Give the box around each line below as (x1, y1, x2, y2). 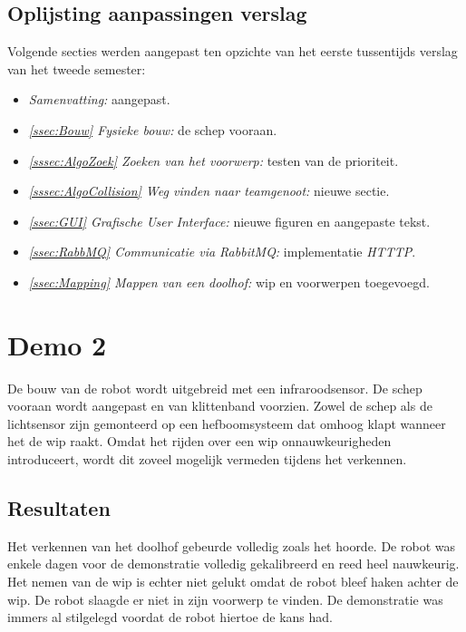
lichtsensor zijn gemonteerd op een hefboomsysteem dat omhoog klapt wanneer (7, 413, 446, 433)
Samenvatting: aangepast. (28, 90, 170, 109)
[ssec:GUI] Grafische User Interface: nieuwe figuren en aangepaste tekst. (28, 211, 431, 230)
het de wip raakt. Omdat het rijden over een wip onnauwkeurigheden (7, 432, 392, 451)
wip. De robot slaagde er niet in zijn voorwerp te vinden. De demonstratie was (7, 589, 443, 608)
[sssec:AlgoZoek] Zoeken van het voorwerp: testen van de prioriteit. (28, 151, 399, 170)
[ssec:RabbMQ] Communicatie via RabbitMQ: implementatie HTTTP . (28, 242, 416, 261)
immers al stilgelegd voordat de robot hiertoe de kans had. (7, 608, 333, 627)
